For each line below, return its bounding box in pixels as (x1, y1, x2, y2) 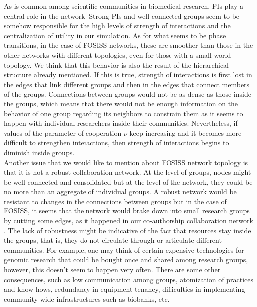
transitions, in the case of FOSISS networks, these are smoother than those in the (4, 40, 253, 50)
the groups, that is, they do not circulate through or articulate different (4, 235, 222, 245)
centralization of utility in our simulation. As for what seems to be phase (4, 30, 226, 40)
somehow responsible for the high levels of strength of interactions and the (4, 20, 231, 31)
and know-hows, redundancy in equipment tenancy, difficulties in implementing (4, 284, 245, 294)
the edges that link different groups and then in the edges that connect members (4, 79, 250, 89)
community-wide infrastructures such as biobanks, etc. (4, 293, 170, 304)
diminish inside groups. (4, 147, 75, 157)
